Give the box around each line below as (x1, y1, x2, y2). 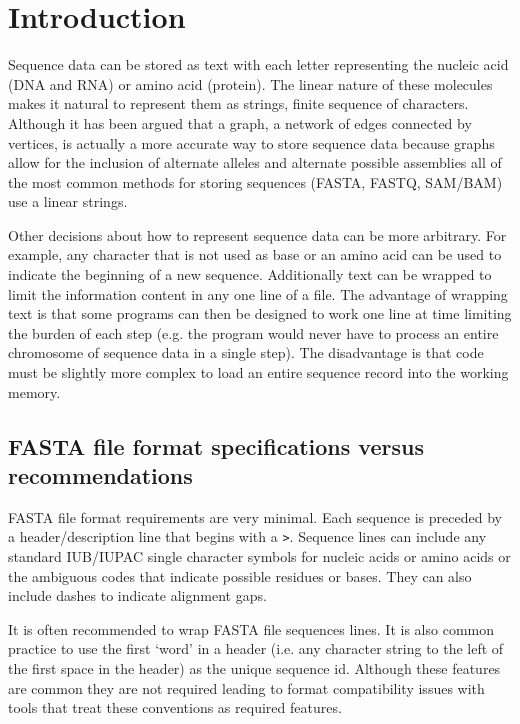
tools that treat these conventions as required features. (8, 697, 342, 718)
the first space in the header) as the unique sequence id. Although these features (8, 658, 501, 679)
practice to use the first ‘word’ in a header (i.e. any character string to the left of (8, 638, 504, 659)
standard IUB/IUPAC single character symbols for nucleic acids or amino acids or (8, 546, 511, 567)
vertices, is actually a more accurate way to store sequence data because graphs (8, 132, 495, 153)
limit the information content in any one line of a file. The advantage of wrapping (8, 283, 508, 304)
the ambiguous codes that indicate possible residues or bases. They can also (8, 565, 472, 586)
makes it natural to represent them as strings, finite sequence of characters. (8, 93, 469, 114)
